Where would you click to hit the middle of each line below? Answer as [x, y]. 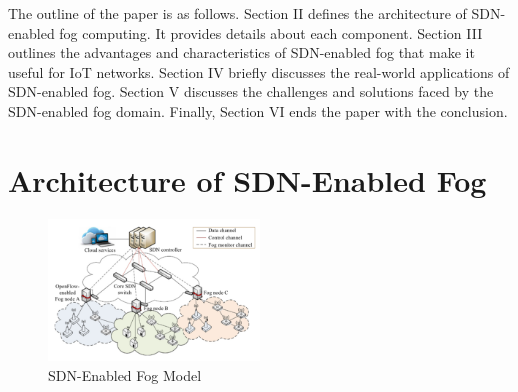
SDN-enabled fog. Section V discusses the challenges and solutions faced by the [251, 91]
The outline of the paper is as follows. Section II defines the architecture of [237, 13]
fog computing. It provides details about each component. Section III [271, 32]
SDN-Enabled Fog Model [125, 374]
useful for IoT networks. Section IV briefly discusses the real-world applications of [259, 71]
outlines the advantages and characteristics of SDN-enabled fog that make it [241, 52]
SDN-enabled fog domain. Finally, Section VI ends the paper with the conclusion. [258, 110]
